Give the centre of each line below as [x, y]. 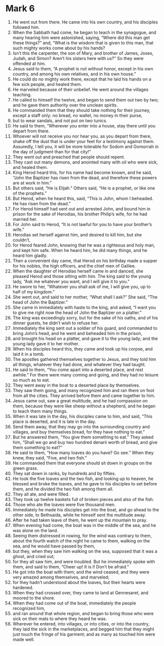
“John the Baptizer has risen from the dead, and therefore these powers [85, 177]
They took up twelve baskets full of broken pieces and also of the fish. [83, 499]
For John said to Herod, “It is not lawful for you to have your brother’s [82, 224]
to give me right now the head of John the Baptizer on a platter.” [77, 313]
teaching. [22, 94]
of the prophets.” [30, 193]
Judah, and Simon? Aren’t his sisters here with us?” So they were [78, 58]
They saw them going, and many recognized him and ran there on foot [83, 390]
